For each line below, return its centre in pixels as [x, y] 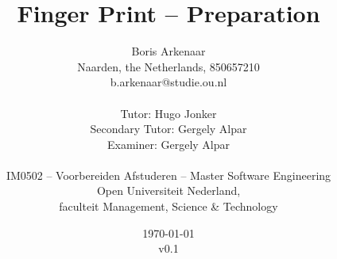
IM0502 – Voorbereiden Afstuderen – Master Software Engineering [168, 175]
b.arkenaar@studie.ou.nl [168, 82]
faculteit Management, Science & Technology [168, 206]
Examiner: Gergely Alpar [168, 144]
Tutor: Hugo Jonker [168, 113]
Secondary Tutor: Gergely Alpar [168, 129]
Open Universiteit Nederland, [168, 190]
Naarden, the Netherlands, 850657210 [168, 66]
